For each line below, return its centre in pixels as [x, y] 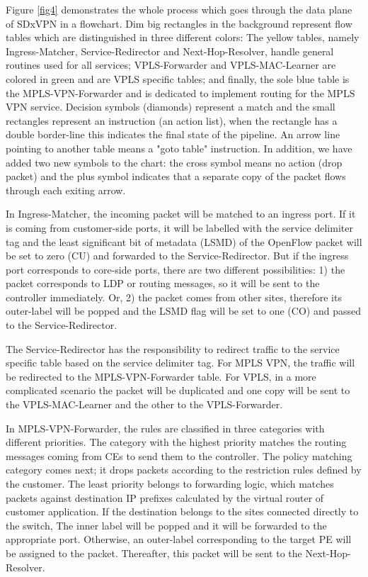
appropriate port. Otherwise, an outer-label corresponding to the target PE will [179, 539]
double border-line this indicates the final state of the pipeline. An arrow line [173, 134]
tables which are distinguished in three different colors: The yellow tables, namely [183, 37]
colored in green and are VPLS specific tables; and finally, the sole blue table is [178, 78]
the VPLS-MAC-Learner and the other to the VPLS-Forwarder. [144, 404]
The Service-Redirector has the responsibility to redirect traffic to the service [173, 348]
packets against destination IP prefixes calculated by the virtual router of [165, 497]
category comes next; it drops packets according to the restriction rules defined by [184, 470]
